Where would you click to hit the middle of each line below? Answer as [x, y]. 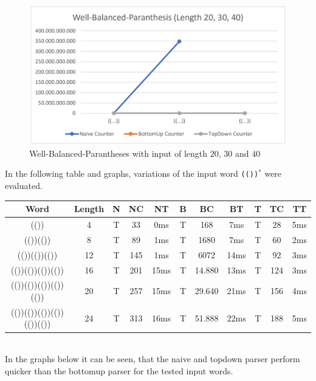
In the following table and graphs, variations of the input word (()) [132, 173]
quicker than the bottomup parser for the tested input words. [119, 370]
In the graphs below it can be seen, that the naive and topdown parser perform [153, 359]
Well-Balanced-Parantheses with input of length [118, 153]
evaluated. [24, 186]
